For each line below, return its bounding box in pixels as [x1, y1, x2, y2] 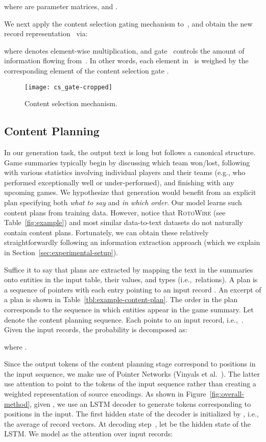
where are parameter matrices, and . [4, 1, 117, 11]
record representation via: [4, 28, 88, 39]
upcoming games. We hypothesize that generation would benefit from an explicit [4, 187, 256, 198]
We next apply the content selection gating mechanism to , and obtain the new [4, 18, 253, 29]
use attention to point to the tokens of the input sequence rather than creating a [4, 378, 256, 389]
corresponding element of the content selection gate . [4, 65, 169, 76]
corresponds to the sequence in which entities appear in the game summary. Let [4, 304, 254, 314]
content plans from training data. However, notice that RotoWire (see [4, 207, 226, 217]
